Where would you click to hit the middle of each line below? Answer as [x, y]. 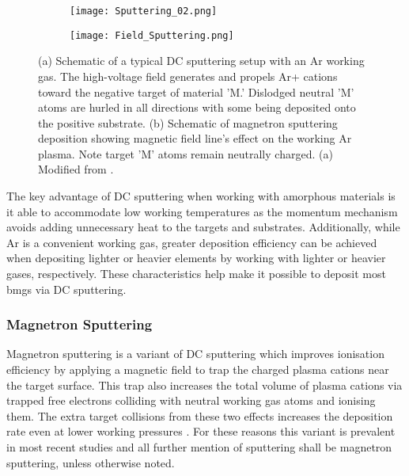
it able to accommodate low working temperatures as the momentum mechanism [202, 211]
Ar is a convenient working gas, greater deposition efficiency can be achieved [192, 242]
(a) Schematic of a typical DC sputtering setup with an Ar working [201, 61]
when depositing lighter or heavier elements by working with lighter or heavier [196, 258]
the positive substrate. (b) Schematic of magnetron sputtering [188, 122]
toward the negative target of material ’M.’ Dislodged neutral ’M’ [196, 91]
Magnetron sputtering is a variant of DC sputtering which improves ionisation [195, 354]
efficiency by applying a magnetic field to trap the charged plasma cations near [198, 369]
